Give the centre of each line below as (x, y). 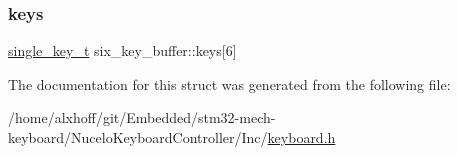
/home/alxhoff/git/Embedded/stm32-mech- (142, 117)
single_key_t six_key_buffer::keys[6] (122, 50)
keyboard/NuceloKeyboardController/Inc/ (138, 137)
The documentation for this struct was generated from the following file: (229, 83)
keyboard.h (301, 137)
